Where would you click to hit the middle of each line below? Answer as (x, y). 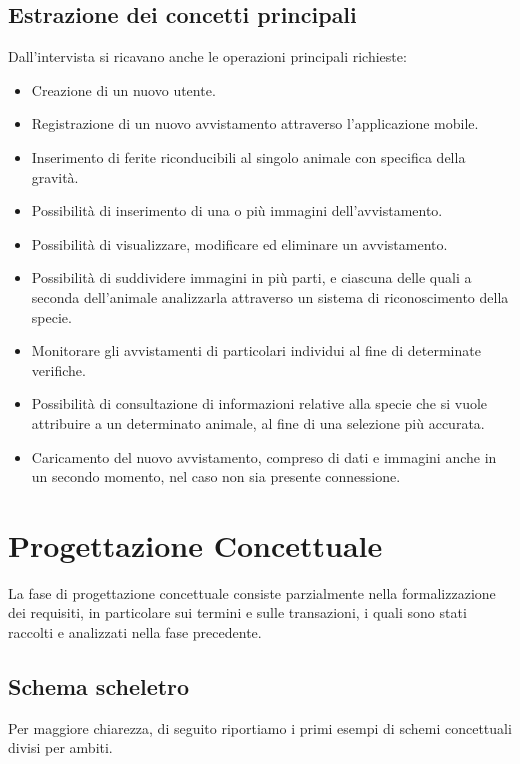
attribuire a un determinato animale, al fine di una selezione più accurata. (258, 422)
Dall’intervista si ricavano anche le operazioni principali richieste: (207, 56)
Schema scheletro (99, 686)
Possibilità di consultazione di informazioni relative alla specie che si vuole (259, 403)
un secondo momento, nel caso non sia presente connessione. (216, 476)
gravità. (55, 176)
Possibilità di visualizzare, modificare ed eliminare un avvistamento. (239, 243)
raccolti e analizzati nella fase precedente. (135, 632)
